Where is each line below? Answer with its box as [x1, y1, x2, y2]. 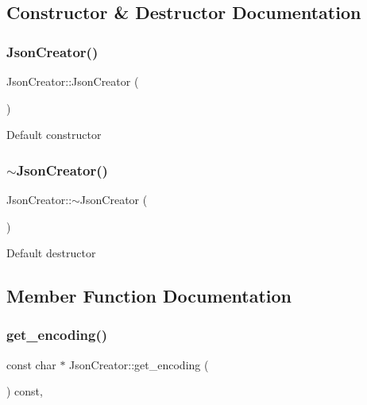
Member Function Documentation [6, 283, 292, 308]
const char [6, 356, 56, 372]
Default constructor [6, 126, 102, 143]
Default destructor [6, 245, 96, 261]
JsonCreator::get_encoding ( [69, 356, 209, 372]
